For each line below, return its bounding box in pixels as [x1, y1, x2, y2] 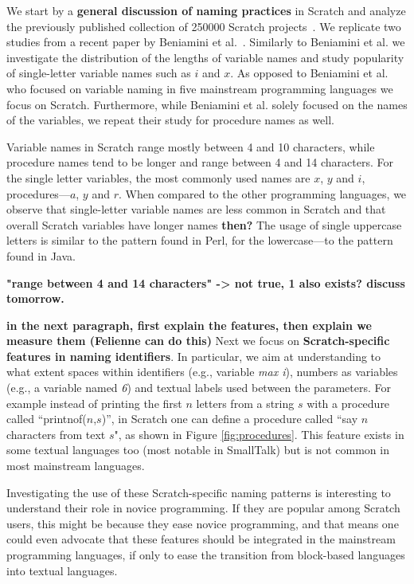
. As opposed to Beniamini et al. [230, 65, 389, 81]
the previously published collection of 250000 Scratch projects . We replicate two [6, 18, 401, 34]
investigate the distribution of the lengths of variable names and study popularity [6, 49, 404, 65]
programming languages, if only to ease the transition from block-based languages [6, 547, 405, 562]
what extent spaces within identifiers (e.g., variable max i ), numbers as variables [6, 363, 398, 380]
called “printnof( [6, 410, 87, 427]
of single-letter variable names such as [6, 65, 191, 81]
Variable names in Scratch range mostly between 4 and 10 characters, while [6, 138, 375, 155]
